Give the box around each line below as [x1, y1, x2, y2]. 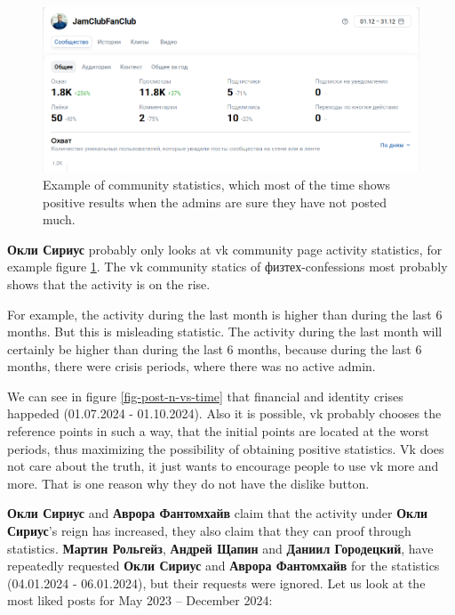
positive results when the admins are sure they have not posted [43, 192, 387, 211]
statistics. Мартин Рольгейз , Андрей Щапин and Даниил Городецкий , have [7, 538, 434, 557]
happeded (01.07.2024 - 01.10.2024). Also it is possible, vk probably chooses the [7, 404, 442, 423]
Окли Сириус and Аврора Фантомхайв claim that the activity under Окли [7, 504, 428, 522]
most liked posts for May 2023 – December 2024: [7, 591, 273, 610]
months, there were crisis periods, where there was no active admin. [7, 357, 376, 376]
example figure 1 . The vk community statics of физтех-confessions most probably [7, 257, 448, 276]
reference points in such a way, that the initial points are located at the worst [7, 422, 429, 441]
